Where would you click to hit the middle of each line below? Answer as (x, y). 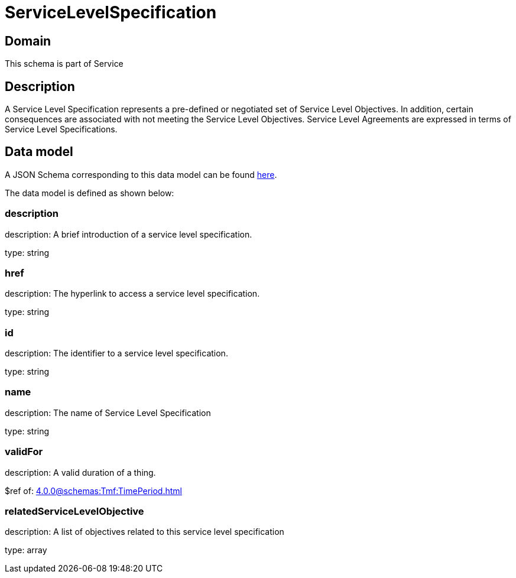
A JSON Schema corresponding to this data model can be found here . (141, 174)
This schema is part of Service (64, 64)
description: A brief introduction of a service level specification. (129, 234)
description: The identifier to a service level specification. (116, 353)
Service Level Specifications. (61, 129)
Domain (28, 41)
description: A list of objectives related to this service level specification (145, 532)
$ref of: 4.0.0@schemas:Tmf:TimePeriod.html (93, 491)
